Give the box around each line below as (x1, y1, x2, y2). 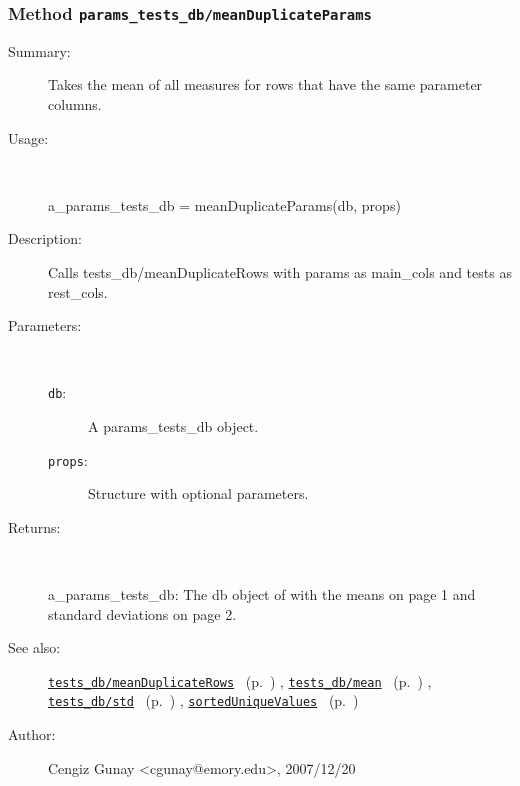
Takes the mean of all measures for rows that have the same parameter (48, 74, 483, 95)
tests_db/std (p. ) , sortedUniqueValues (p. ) (48, 690, 359, 711)
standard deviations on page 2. (48, 603, 237, 624)
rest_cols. (48, 281, 108, 302)
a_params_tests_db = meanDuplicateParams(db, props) (48, 194, 401, 215)
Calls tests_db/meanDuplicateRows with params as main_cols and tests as (48, 261, 512, 282)
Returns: (8, 516, 61, 537)
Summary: (8, 40, 71, 61)
